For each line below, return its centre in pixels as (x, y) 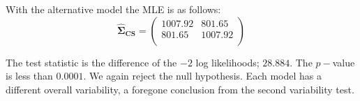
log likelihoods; (227, 62)
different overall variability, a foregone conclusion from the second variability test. (180, 89)
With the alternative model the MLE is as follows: (113, 9)
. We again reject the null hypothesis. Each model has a (202, 76)
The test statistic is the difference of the (91, 62)
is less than (29, 76)
